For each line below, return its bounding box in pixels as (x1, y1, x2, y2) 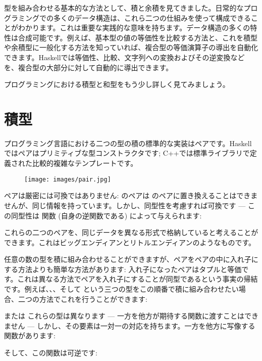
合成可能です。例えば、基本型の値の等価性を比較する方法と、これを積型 (18, 32, 258, 42)
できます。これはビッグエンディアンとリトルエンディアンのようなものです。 (4, 237, 256, 247)
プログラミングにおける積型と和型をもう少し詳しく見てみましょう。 (4, 79, 230, 89)
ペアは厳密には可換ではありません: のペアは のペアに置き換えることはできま (4, 190, 258, 201)
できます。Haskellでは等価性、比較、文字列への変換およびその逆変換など (4, 52, 245, 62)
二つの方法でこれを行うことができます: (18, 293, 147, 304)
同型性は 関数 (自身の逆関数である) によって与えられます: (11, 210, 202, 220)
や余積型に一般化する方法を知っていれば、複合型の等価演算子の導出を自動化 (4, 42, 258, 53)
